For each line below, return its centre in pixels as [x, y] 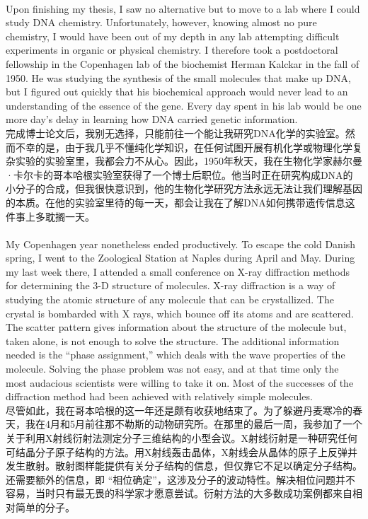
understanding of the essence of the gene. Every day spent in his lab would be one [184, 105]
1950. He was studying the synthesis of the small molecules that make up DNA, [178, 77]
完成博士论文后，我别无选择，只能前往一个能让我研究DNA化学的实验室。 [176, 133]
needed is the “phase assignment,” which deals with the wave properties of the [176, 355]
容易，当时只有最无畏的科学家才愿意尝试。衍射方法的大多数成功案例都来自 [179, 493]
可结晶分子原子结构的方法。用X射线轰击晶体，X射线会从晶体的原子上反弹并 [182, 451]
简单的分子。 [45, 507]
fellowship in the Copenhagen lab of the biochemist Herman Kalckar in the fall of [183, 63]
